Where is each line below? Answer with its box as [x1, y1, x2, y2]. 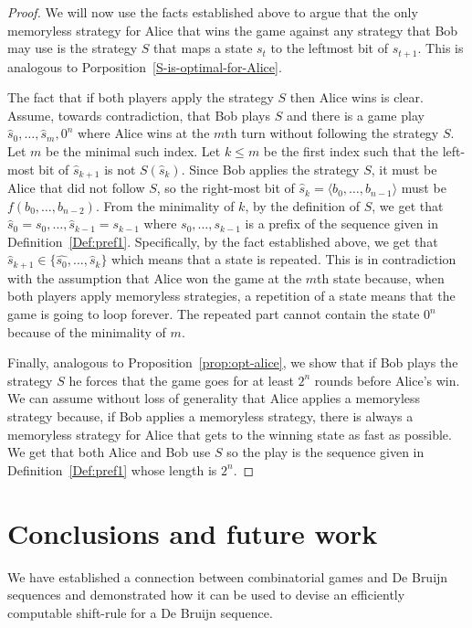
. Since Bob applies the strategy [181, 159, 360, 178]
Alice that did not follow [7, 178, 145, 197]
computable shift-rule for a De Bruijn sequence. [7, 602, 273, 622]
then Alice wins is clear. [289, 88, 424, 107]
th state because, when [317, 268, 445, 287]
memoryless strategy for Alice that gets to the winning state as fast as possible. [7, 424, 452, 443]
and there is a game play [286, 105, 425, 124]
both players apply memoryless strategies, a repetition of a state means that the [7, 286, 456, 305]
